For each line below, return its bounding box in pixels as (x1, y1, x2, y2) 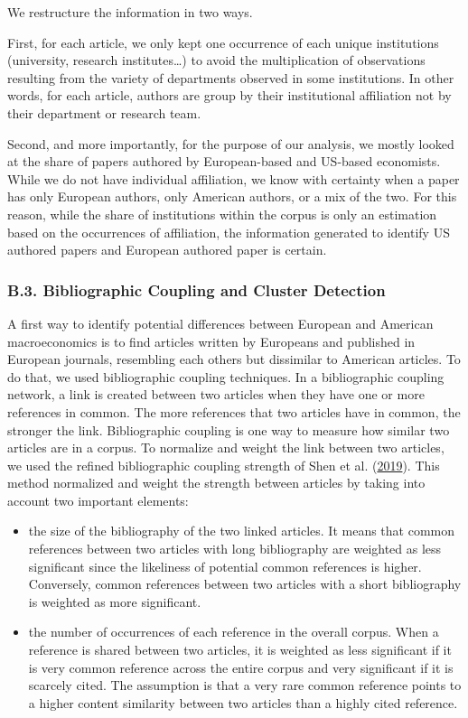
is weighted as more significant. (28, 592, 201, 611)
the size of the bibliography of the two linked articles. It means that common (28, 521, 455, 540)
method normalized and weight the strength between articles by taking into (7, 473, 426, 492)
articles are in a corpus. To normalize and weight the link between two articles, (7, 438, 445, 457)
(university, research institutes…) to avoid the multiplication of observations (7, 51, 426, 70)
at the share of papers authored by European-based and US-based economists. (7, 152, 441, 171)
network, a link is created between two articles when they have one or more (7, 385, 425, 404)
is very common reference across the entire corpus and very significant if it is (28, 657, 454, 676)
